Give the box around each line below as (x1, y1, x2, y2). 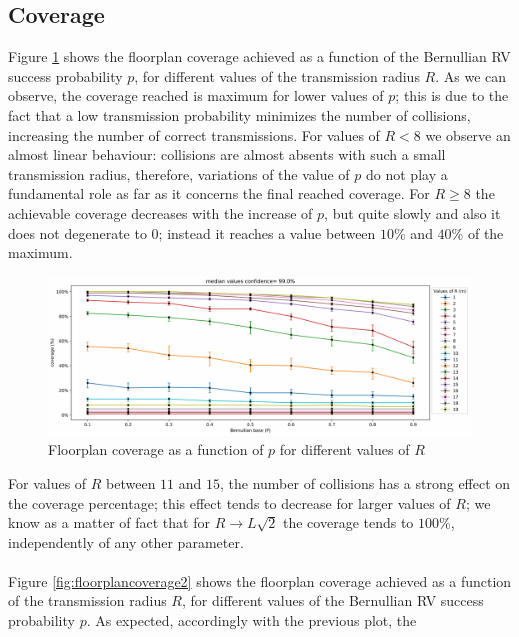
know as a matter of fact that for (8, 512, 210, 533)
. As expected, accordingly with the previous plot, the (86, 610, 417, 631)
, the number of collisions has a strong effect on (220, 472, 511, 493)
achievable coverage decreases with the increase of (8, 202, 313, 223)
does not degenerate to (8, 222, 147, 243)
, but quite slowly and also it (324, 202, 501, 223)
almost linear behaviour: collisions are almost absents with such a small (8, 144, 446, 165)
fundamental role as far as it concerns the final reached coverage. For (8, 183, 430, 204)
